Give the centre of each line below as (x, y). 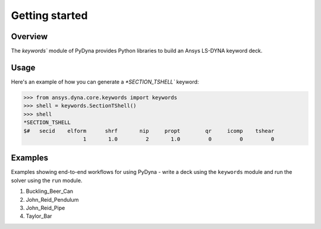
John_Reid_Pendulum (52, 199)
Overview (29, 36)
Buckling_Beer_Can (50, 191)
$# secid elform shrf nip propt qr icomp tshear (149, 131)
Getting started (49, 15)
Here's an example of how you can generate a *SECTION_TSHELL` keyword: (105, 82)
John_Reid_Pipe (45, 208)
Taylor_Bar (39, 216)
